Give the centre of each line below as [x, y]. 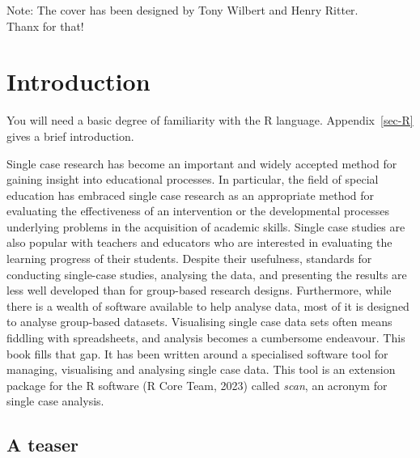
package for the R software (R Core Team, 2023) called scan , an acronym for [197, 385]
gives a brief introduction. [70, 136]
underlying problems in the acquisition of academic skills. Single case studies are [206, 226]
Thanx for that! [45, 25]
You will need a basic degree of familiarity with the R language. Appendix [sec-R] [210, 120]
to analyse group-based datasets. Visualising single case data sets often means [199, 322]
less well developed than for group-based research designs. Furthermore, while [199, 290]
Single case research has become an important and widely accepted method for [202, 163]
